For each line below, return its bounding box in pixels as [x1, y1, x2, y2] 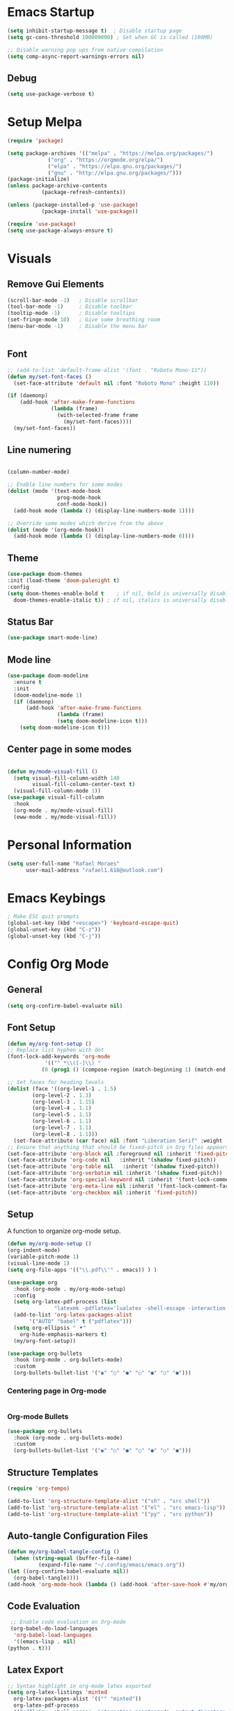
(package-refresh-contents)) [41, 189, 127, 196]
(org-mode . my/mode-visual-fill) [13, 807, 114, 814]
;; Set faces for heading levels [7, 1079, 104, 1086]
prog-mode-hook [56, 494, 101, 501]
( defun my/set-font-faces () [7, 373, 92, 380]
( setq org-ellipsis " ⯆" [13, 1324, 87, 1331]
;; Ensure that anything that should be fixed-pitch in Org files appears [7, 1143, 229, 1150]
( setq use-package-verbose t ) [7, 91, 95, 98]
